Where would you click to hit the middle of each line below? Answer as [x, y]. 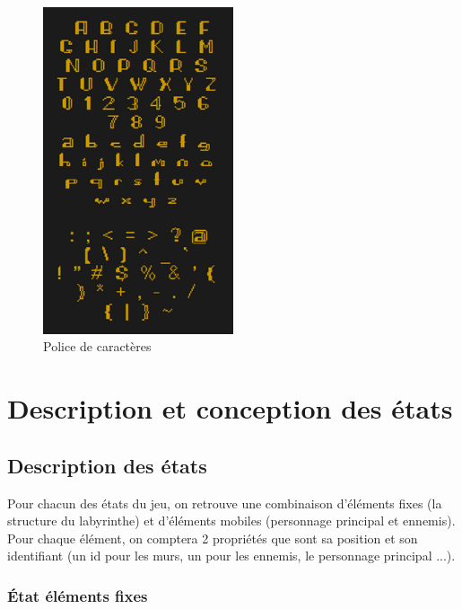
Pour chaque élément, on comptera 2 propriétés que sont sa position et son [213, 538]
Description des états [107, 465]
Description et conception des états [230, 408]
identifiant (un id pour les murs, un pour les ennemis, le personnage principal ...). [231, 556]
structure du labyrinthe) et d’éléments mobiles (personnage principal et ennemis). [231, 521]
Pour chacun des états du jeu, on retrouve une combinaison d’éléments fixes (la [225, 503]
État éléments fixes [78, 595]
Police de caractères [97, 346]
